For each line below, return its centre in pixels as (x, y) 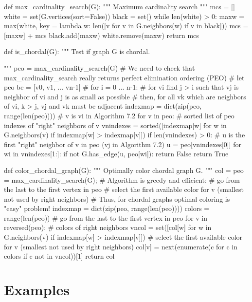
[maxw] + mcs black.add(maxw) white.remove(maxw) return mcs (101, 35)
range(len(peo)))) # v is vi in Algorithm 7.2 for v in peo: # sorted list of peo (119, 115)
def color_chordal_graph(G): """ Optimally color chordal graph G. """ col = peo (124, 170)
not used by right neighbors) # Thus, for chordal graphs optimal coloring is (117, 198)
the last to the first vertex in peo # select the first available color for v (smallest (124, 189)
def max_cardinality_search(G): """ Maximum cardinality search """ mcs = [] (119, 6)
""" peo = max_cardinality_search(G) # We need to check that (99, 67)
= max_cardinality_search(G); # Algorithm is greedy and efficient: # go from (122, 179)
